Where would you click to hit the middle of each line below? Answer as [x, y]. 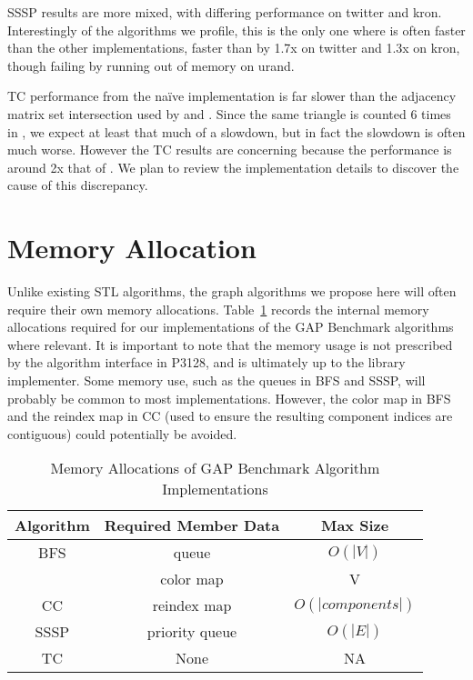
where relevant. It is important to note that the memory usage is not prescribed [230, 344]
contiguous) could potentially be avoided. [122, 433]
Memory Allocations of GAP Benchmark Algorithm [215, 468]
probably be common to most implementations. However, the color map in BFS [229, 398]
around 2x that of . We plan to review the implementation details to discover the [233, 167]
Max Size [355, 525]
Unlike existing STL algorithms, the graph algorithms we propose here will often [232, 291]
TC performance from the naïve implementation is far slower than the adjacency [232, 96]
